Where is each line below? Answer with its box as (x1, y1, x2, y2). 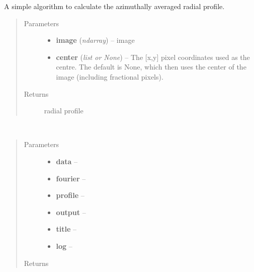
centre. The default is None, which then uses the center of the (56, 61, 246, 72)
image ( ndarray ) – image (56, 35, 135, 45)
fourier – (56, 173, 86, 183)
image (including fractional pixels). (56, 71, 163, 82)
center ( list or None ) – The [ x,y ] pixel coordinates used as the (56, 51, 250, 62)
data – (56, 156, 78, 166)
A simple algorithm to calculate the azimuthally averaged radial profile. (4, 1, 225, 11)
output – (56, 207, 86, 217)
